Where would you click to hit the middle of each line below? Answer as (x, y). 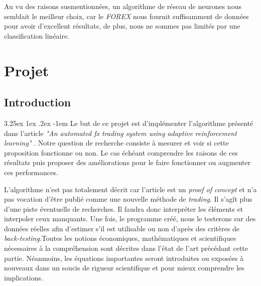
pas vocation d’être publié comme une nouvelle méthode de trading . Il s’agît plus (128, 199)
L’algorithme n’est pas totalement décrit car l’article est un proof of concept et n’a (130, 189)
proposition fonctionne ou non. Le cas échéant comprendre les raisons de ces (121, 152)
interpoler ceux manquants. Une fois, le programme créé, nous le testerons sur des (130, 219)
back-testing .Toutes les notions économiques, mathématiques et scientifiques (120, 238)
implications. (24, 277)
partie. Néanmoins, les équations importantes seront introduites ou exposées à (124, 258)
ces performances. (31, 172)
